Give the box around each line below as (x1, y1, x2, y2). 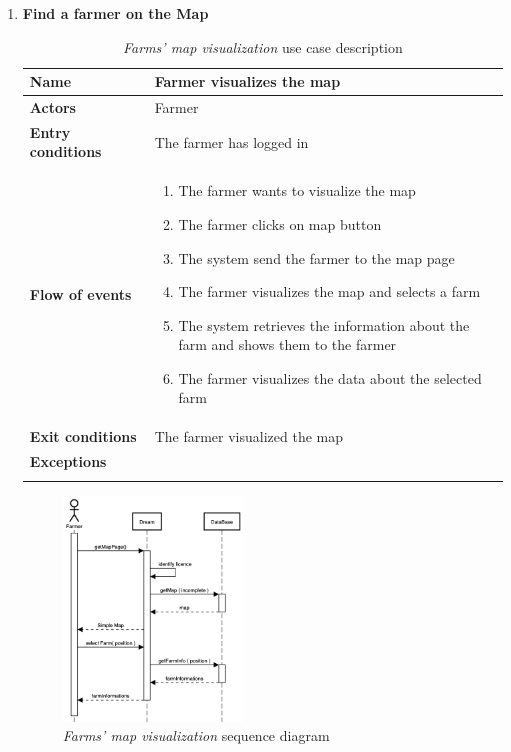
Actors (29, 97, 76, 118)
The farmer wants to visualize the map (178, 180, 416, 201)
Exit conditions (29, 426, 137, 447)
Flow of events (29, 283, 132, 304)
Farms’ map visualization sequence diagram (62, 725, 330, 746)
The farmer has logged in (154, 131, 309, 152)
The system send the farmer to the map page (178, 247, 455, 268)
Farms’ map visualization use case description (123, 36, 403, 57)
